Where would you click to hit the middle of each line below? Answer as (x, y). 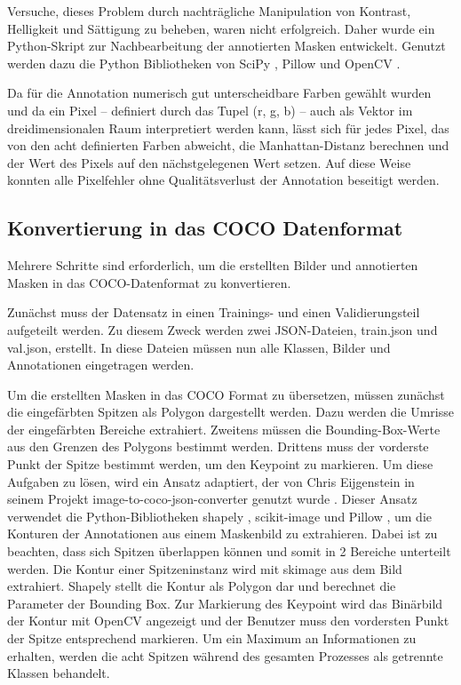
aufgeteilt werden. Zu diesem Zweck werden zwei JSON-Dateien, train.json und (223, 329)
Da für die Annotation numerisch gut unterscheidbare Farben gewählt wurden (219, 93)
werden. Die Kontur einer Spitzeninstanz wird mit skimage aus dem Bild (205, 568)
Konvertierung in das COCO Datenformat (205, 228)
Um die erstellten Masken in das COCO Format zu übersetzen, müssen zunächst (226, 394)
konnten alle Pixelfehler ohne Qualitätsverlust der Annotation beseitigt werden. (223, 180)
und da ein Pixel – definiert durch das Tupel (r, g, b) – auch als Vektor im (210, 110)
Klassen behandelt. (59, 673)
